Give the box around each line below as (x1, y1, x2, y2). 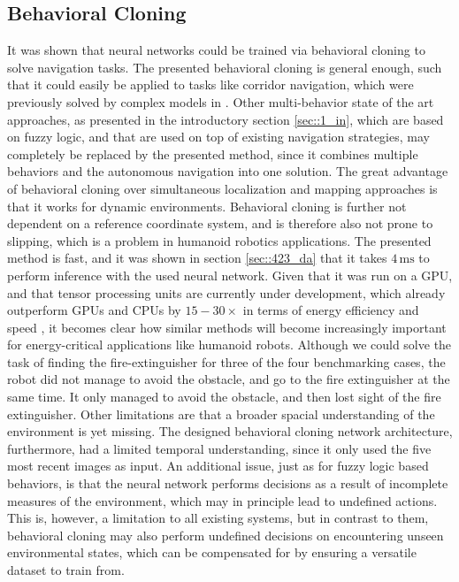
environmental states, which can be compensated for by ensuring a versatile (7, 543, 417, 562)
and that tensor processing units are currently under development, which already (7, 283, 446, 302)
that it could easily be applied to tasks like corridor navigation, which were (7, 75, 414, 94)
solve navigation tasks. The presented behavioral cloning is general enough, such (7, 57, 442, 76)
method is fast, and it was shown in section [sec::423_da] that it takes (7, 249, 387, 267)
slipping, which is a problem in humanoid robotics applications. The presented (7, 231, 432, 249)
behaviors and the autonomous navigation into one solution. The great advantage (7, 162, 448, 180)
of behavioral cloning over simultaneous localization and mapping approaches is (7, 179, 438, 197)
